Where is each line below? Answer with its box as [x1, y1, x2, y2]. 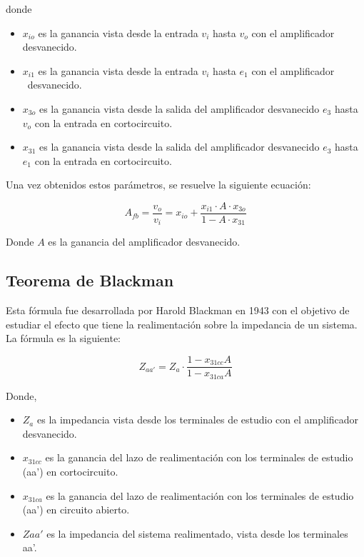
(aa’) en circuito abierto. [22, 502, 130, 517]
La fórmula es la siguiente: [6, 331, 121, 346]
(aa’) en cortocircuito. [22, 463, 118, 478]
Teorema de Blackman [6, 269, 174, 291]
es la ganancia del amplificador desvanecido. [48, 234, 241, 249]
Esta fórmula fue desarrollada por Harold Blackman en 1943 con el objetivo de [6, 303, 350, 318]
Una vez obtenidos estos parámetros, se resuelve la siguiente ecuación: [6, 177, 311, 192]
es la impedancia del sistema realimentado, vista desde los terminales [46, 526, 348, 541]
